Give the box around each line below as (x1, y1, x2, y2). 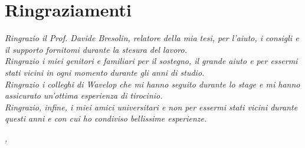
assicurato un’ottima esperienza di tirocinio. (5, 89, 163, 102)
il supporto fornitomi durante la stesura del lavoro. (5, 43, 188, 55)
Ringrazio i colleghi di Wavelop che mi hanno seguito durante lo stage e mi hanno (5, 78, 300, 90)
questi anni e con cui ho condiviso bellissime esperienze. (5, 112, 207, 125)
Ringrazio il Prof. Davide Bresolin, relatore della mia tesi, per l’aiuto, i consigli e (5, 32, 299, 44)
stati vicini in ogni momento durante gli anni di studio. (5, 66, 205, 78)
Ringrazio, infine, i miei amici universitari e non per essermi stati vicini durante (5, 100, 298, 113)
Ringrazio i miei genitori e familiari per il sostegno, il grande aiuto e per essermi (5, 55, 298, 67)
